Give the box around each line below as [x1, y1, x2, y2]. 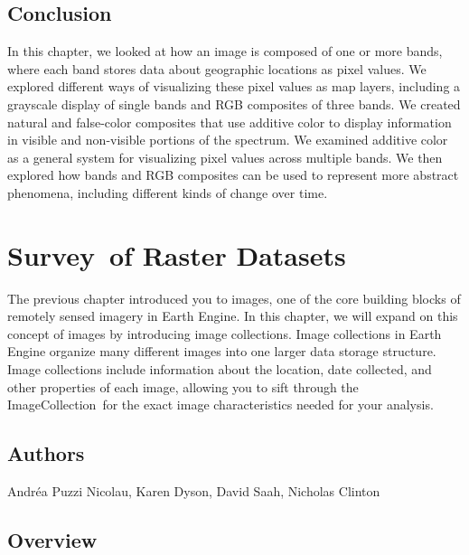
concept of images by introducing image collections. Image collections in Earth [7, 324, 442, 343]
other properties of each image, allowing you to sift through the [7, 377, 359, 396]
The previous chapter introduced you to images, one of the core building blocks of [7, 288, 461, 307]
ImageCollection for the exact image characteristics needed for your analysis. [7, 395, 434, 414]
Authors [7, 439, 85, 467]
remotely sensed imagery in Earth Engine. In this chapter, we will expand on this [7, 306, 458, 325]
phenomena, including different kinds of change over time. [7, 183, 328, 202]
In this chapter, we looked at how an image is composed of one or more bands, [7, 42, 443, 61]
